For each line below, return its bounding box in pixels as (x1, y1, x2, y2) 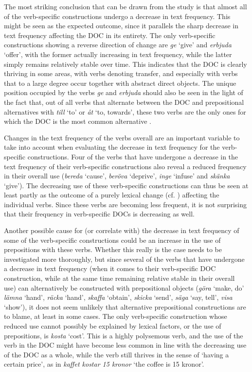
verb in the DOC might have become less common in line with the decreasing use (4, 340, 247, 350)
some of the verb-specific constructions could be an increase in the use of (4, 235, 221, 245)
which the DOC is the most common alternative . (4, 116, 151, 126)
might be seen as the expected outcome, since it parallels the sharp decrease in (4, 20, 238, 31)
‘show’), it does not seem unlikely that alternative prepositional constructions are (4, 301, 246, 312)
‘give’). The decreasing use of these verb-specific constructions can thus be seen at (4, 180, 249, 190)
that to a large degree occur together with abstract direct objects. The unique (4, 78, 236, 88)
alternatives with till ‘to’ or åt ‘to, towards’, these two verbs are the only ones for (4, 106, 246, 117)
